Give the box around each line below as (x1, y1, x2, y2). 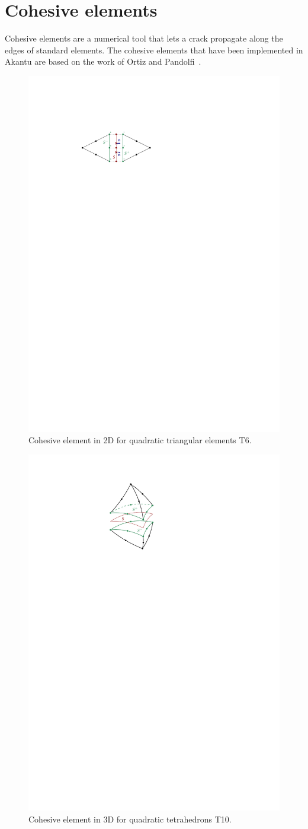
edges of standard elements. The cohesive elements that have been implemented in (5, 43, 303, 56)
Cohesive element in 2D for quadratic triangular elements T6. (28, 434, 252, 446)
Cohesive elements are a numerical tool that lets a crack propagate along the (5, 32, 283, 45)
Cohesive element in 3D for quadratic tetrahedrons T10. (28, 812, 232, 825)
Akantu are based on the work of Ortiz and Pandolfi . (5, 55, 201, 68)
